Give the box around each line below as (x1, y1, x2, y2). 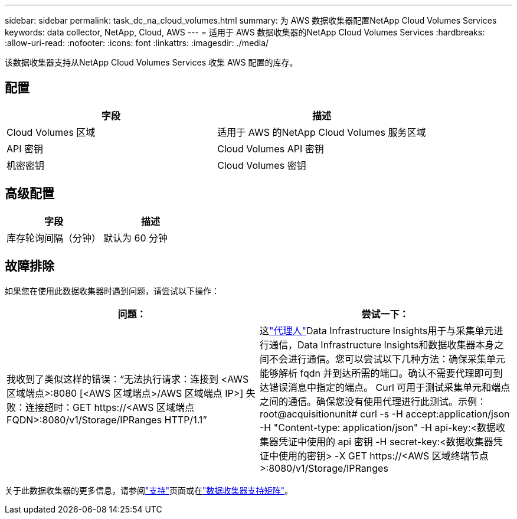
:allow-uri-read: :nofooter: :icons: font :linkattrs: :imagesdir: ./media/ (5, 38, 269, 48)
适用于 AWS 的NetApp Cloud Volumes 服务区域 (217, 126, 426, 138)
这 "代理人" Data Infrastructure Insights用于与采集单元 (260, 324, 494, 337)
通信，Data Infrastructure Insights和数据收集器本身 (269, 338, 495, 351)
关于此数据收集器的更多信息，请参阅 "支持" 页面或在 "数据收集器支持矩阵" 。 (5, 485, 293, 495)
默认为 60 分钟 (103, 231, 168, 244)
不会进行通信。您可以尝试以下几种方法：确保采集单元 (269, 352, 506, 365)
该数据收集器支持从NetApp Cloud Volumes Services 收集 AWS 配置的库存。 (5, 57, 298, 67)
